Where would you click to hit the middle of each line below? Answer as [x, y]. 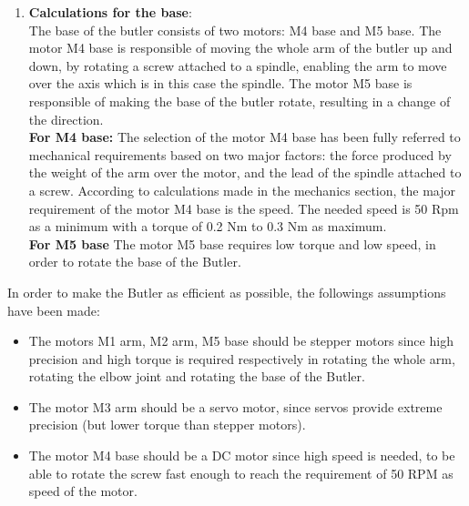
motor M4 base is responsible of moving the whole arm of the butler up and [240, 48]
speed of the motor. [83, 491]
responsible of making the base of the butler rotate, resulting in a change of [240, 101]
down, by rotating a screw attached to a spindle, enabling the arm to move [238, 65]
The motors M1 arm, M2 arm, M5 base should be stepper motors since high [241, 341]
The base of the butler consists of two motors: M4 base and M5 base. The [235, 30]
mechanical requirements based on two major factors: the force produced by [240, 154]
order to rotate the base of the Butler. [135, 262]
